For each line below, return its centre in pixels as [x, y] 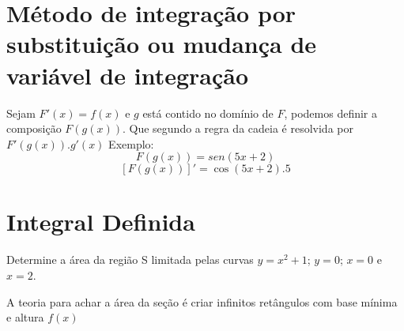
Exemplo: [131, 143]
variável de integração [127, 75]
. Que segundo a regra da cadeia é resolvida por [238, 128]
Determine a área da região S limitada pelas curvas [130, 260]
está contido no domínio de [208, 113]
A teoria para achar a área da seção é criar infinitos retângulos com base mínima [202, 301]
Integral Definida [101, 222]
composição [34, 128]
